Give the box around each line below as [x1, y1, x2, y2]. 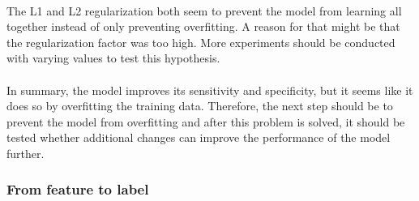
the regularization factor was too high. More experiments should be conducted [6, 33, 395, 50]
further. [6, 144, 45, 161]
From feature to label [6, 179, 149, 199]
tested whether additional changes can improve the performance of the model [6, 129, 391, 146]
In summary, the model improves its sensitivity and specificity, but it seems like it [6, 81, 413, 98]
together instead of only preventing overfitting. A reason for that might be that [6, 18, 400, 35]
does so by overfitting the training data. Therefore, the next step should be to [6, 97, 393, 114]
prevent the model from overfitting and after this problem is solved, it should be [6, 113, 405, 130]
